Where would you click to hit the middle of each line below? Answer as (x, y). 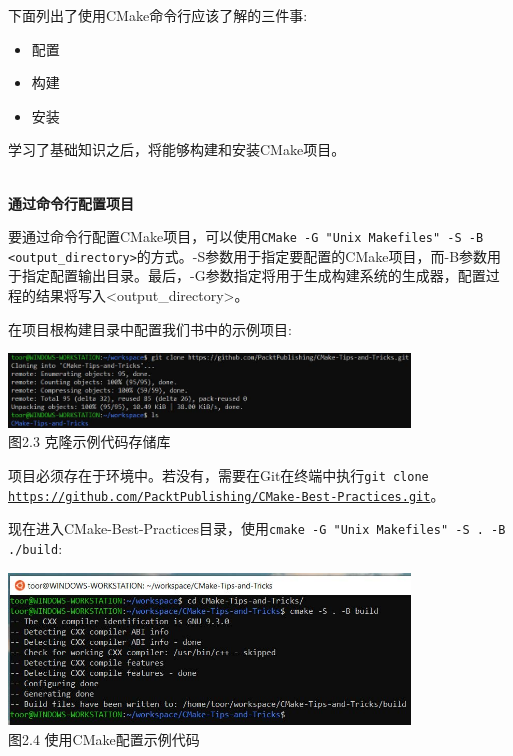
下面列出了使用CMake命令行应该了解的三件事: (158, 15)
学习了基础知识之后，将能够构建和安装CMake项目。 (177, 149)
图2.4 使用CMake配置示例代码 (104, 738)
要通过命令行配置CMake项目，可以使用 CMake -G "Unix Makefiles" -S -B (246, 236)
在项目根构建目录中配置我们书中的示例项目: (150, 328)
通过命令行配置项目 (71, 202)
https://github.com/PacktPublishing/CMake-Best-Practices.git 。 (226, 494)
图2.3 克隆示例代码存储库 (89, 441)
